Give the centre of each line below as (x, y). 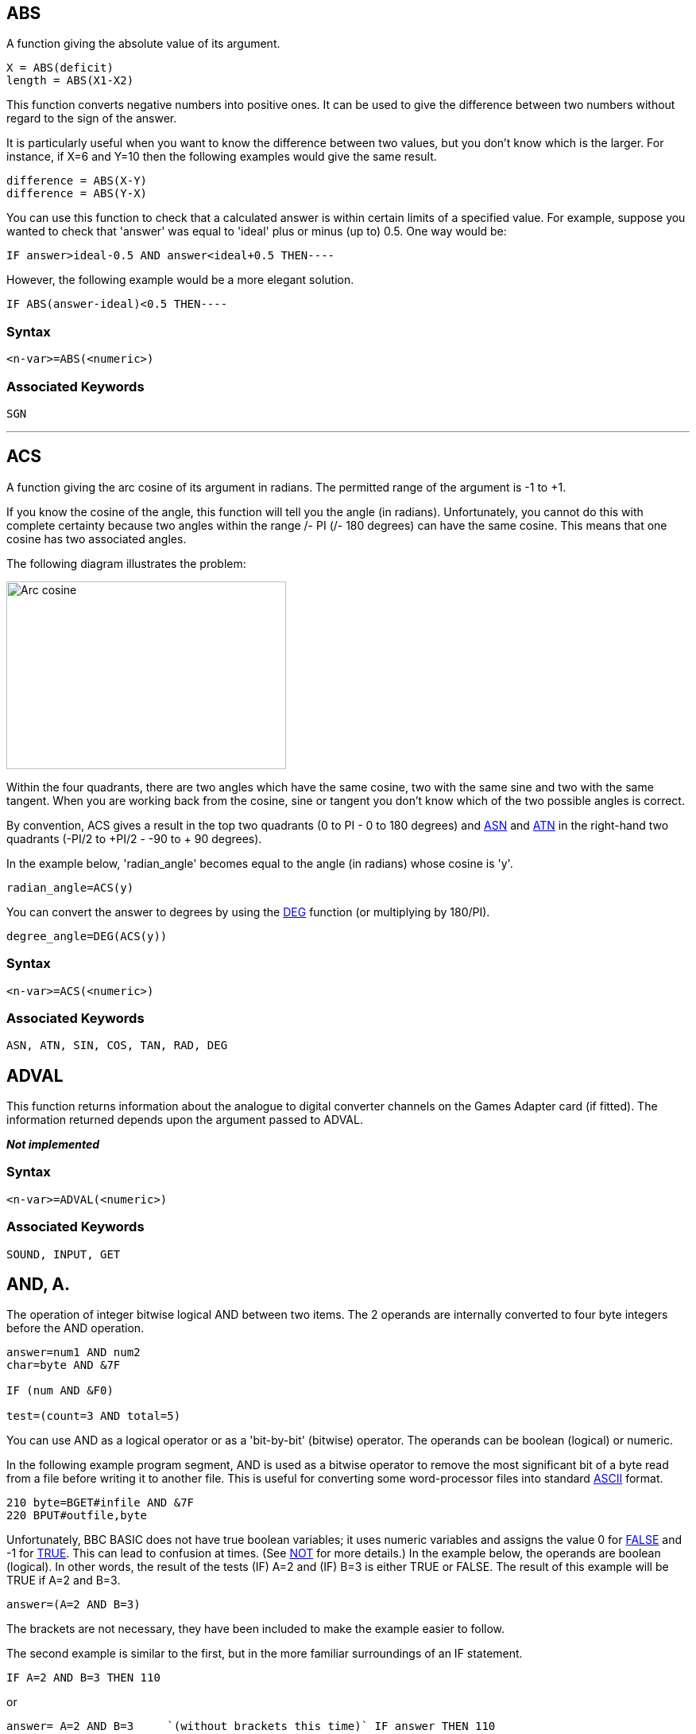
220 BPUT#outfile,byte (77, 1516)
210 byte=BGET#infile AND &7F (101, 1503)
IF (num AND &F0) (60, 1391)
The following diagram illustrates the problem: (126, 563)
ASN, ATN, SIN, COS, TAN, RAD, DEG (117, 1046)
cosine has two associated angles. (97, 538)
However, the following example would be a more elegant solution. (180, 280)
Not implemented (53, 1145)
